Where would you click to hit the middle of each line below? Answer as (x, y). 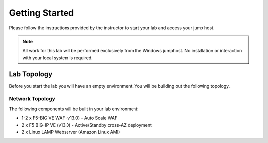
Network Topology (32, 99)
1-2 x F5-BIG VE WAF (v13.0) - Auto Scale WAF (69, 118)
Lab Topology (31, 74)
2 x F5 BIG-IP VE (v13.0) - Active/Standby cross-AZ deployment (87, 125)
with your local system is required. (58, 58)
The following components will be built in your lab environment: (74, 109)
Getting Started (42, 13)
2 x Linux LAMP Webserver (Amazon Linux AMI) (71, 132)
